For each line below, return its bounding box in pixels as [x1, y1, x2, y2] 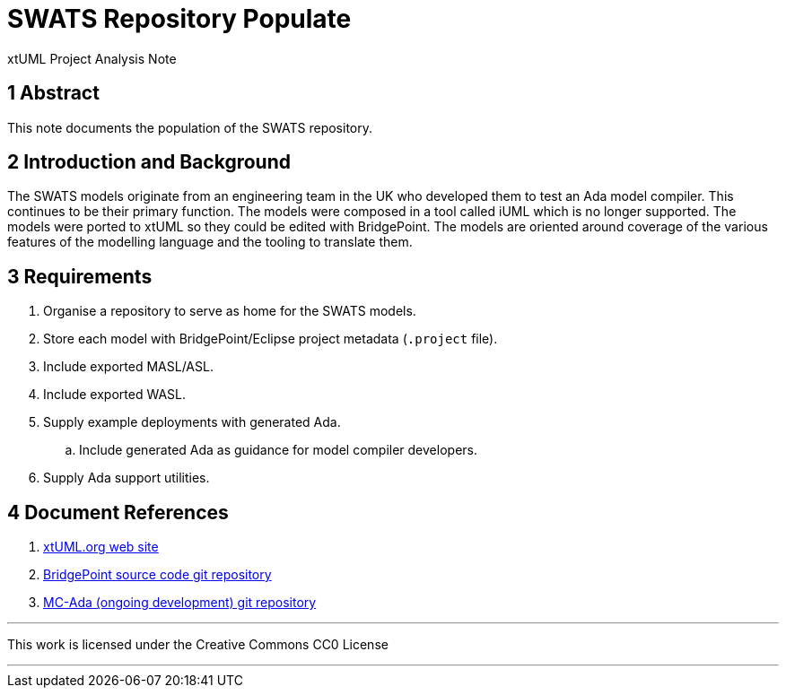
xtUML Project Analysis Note [7, 50, 177, 66]
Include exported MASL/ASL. [43, 359, 214, 375]
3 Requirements [7, 265, 153, 288]
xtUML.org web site [43, 539, 159, 555]
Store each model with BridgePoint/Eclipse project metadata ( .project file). [43, 331, 498, 347]
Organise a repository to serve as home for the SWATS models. [43, 303, 416, 319]
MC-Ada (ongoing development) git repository [43, 595, 317, 611]
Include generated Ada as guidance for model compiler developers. [79, 442, 477, 458]
